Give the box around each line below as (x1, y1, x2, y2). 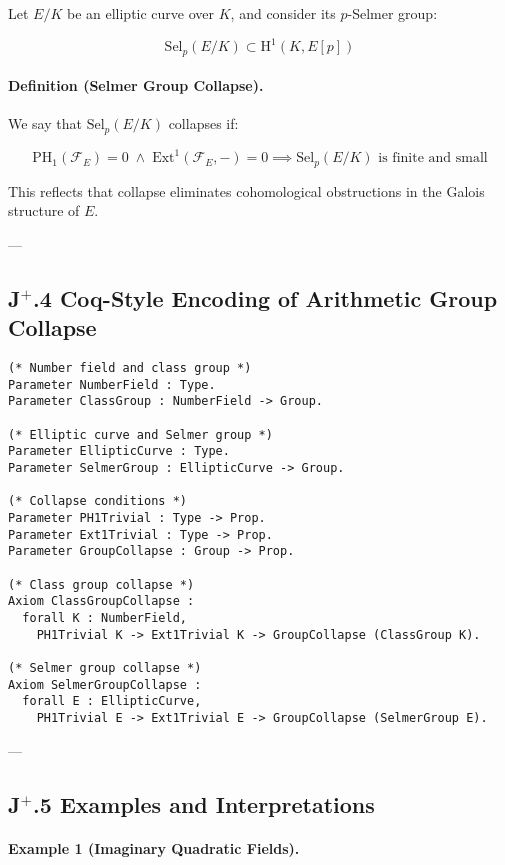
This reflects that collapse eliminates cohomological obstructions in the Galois (8, 180, 485, 201)
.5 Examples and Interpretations (33, 788, 375, 819)
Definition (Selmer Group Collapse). (8, 75, 264, 96)
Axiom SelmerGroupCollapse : (8, 677, 202, 692)
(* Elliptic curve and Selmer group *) (8, 427, 273, 442)
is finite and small (378, 151, 488, 166)
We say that (8, 113, 82, 134)
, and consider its (230, 3, 336, 23)
